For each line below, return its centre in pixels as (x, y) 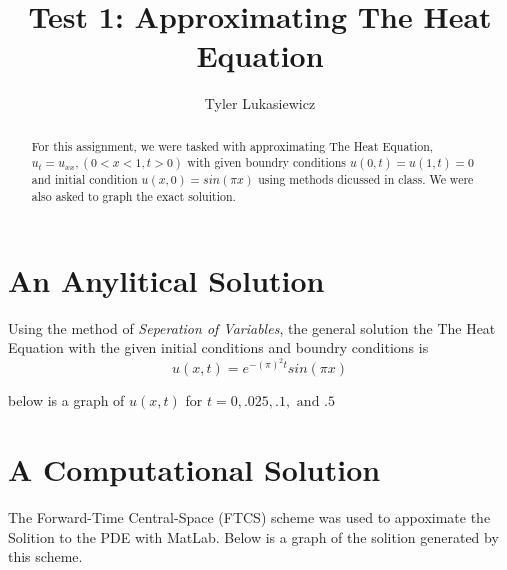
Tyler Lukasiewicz (260, 103)
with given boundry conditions (266, 162)
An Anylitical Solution (166, 279)
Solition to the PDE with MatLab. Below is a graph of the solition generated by (253, 536)
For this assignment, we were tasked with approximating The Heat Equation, (232, 145)
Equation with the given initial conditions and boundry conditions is (218, 347)
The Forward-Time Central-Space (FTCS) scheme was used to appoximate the (249, 517)
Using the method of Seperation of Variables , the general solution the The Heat (252, 327)
